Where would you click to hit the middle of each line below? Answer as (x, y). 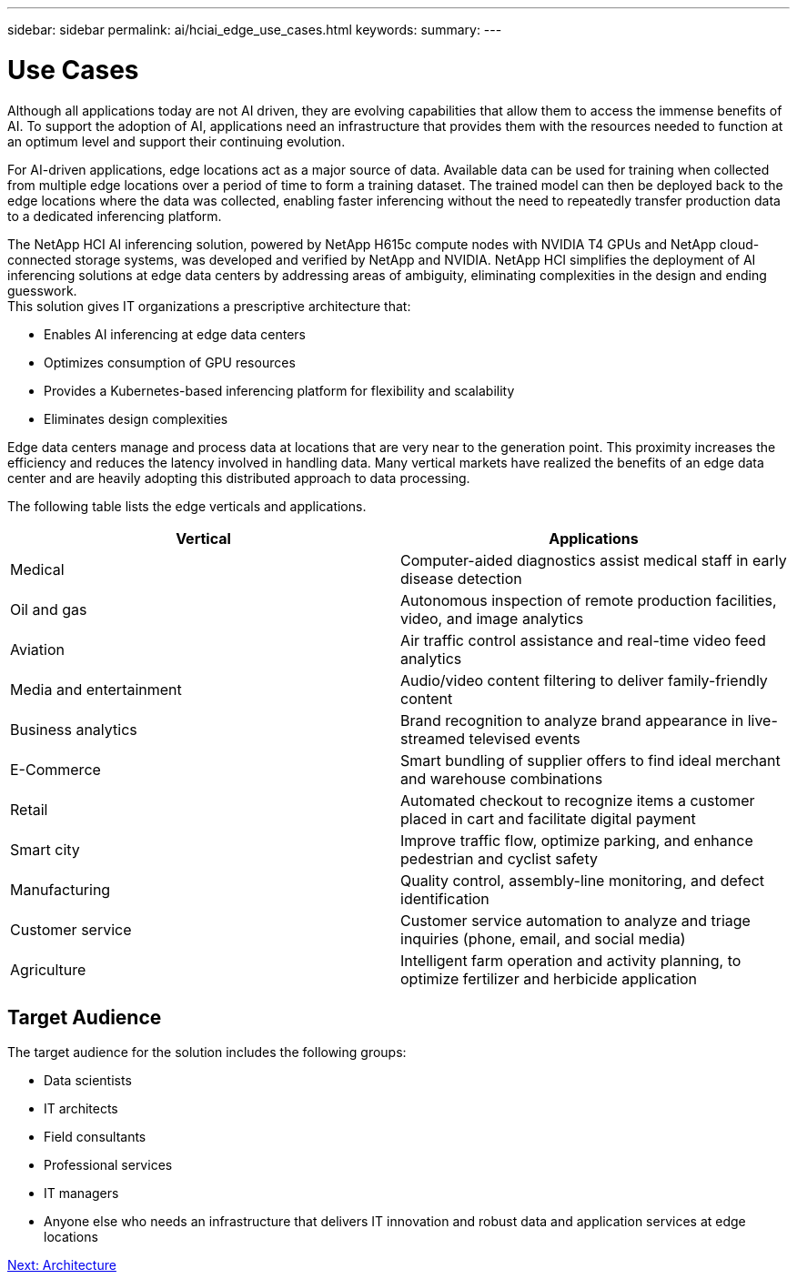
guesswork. (42, 290)
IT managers (81, 1193)
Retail (29, 809)
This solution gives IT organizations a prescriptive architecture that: (209, 306)
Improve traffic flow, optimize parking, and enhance (577, 840)
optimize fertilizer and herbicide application (549, 978)
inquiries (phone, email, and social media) (543, 938)
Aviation (37, 649)
